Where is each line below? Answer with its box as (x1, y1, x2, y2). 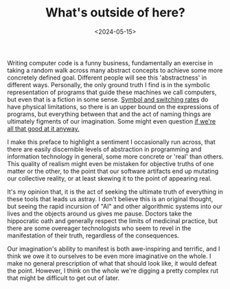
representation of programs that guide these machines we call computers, (7, 88, 217, 96)
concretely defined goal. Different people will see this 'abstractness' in (7, 73, 207, 82)
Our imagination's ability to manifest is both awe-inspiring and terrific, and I (7, 244, 220, 253)
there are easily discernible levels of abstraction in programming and (7, 145, 202, 153)
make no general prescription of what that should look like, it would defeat (7, 259, 218, 267)
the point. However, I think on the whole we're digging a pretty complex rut (7, 266, 218, 275)
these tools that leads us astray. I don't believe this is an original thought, (7, 194, 214, 203)
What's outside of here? (45, 5, 185, 21)
